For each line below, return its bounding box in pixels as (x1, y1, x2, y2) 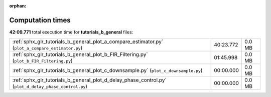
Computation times (9, 15, 71, 24)
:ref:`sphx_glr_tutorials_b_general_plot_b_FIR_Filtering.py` (12, 51, 148, 58)
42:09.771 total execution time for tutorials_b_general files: (9, 29, 133, 35)
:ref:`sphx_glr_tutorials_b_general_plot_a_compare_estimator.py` (12, 38, 164, 45)
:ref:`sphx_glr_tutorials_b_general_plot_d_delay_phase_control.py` (12, 76, 167, 83)
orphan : (9, 3, 27, 8)
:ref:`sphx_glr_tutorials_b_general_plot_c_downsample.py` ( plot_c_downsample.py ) (12, 67, 203, 74)
